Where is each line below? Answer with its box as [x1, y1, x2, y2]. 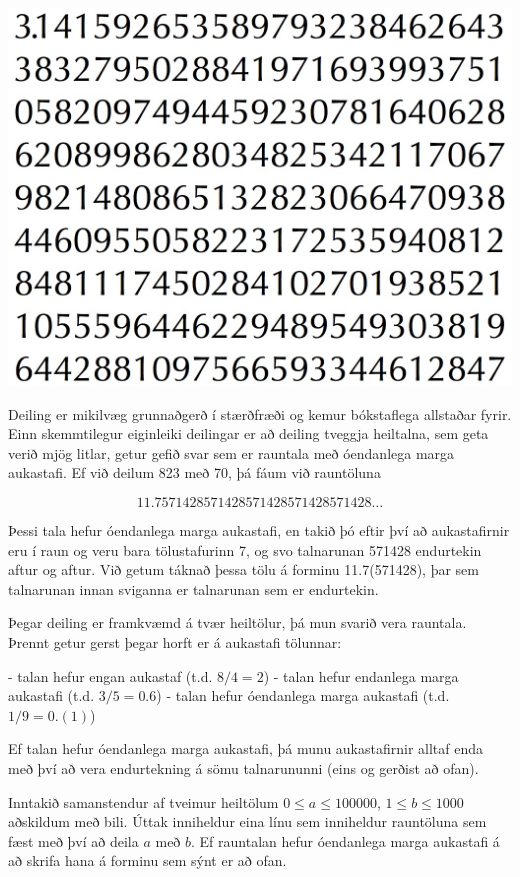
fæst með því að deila [8, 830, 139, 851]
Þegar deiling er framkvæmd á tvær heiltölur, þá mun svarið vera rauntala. [8, 612, 467, 633]
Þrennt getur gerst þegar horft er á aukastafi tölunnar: [8, 631, 342, 652]
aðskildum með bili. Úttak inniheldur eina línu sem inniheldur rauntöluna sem [8, 811, 487, 832]
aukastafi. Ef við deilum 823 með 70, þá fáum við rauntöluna [8, 462, 381, 483]
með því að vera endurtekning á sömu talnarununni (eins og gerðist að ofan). [8, 757, 479, 778]
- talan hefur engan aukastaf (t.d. [8, 665, 213, 686]
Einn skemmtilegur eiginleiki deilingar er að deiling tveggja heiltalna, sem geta [8, 423, 489, 444]
